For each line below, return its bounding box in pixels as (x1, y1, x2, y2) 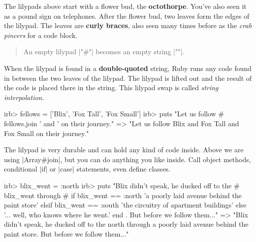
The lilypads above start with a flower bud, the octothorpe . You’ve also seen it (4, 1, 247, 11)
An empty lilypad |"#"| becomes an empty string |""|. (23, 46, 185, 57)
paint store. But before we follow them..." (4, 228, 129, 239)
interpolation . (4, 92, 44, 102)
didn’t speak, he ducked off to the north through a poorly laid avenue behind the (4, 219, 249, 229)
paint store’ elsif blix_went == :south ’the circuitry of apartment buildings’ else (4, 200, 247, 210)
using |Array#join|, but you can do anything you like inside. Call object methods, (4, 154, 251, 164)
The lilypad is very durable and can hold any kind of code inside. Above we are (4, 144, 244, 155)
